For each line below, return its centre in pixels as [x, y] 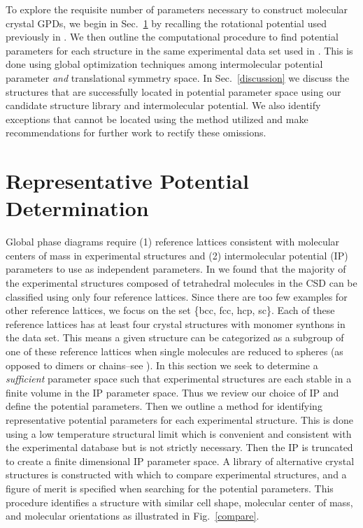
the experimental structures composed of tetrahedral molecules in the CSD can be [181, 283]
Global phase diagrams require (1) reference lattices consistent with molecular [173, 242]
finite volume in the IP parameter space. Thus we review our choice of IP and [172, 392]
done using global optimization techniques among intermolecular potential [164, 64]
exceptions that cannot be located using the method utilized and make [157, 119]
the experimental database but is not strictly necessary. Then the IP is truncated [179, 447]
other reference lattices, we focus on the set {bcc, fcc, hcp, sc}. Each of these [170, 310]
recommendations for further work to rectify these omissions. [136, 133]
